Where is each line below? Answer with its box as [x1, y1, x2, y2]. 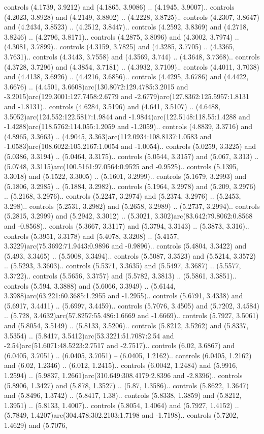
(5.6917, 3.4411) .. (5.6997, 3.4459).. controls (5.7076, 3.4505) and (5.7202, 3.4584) [4, 300, 259, 311]
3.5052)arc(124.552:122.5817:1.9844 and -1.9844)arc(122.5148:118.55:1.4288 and [4, 111, 250, 121]
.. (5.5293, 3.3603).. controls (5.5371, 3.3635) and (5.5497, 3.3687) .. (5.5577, [4, 260, 241, 271]
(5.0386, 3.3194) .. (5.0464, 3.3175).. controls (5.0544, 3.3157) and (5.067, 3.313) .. [4, 150, 259, 161]
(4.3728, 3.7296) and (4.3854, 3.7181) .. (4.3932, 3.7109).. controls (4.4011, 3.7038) [4, 61, 259, 72]
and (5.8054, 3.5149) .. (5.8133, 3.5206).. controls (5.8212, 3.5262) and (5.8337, [4, 320, 249, 330]
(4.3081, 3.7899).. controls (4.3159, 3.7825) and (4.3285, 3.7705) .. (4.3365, [4, 41, 235, 52]
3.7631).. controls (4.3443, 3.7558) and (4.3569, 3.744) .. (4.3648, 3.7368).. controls [4, 51, 260, 61]
